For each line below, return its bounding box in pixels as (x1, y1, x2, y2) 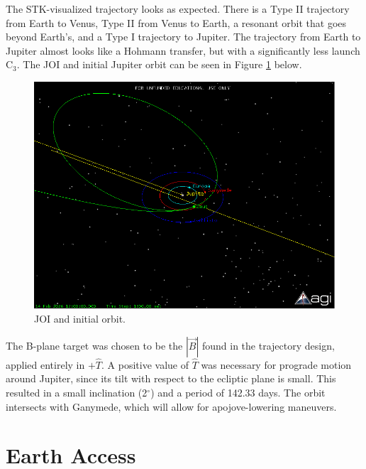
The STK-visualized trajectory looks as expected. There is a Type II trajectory (6, 1, 350, 16)
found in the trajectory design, (201, 338, 335, 352)
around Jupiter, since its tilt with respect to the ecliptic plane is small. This (6, 371, 336, 386)
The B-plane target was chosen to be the (6, 338, 183, 352)
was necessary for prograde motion (201, 357, 352, 372)
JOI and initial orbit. (34, 311, 126, 325)
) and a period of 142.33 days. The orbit (150, 384, 326, 399)
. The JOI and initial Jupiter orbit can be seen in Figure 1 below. (16, 57, 302, 72)
